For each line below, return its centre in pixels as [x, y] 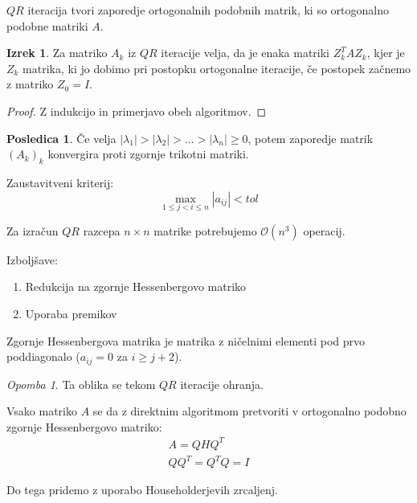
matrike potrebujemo [205, 230]
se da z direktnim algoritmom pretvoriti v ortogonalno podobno [249, 411]
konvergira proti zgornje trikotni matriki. [148, 154]
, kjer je [386, 53]
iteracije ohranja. [222, 384]
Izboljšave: [32, 259]
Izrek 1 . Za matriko [57, 53]
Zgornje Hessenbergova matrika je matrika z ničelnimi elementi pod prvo [186, 340]
